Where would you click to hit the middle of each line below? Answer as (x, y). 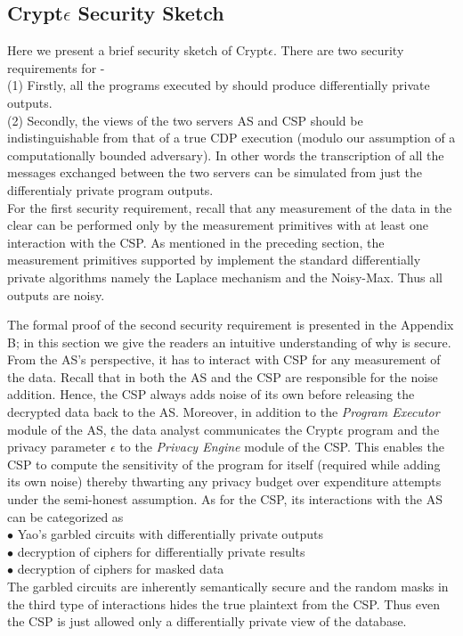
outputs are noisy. (56, 294)
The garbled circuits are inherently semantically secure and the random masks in (228, 587)
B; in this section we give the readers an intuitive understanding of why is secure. (229, 342)
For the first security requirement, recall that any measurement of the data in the (230, 207)
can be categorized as (65, 516)
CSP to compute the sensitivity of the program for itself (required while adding (224, 464)
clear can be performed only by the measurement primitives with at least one (218, 225)
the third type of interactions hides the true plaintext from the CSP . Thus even (223, 603)
